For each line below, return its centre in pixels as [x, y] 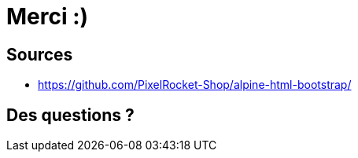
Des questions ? [70, 115]
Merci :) [48, 17]
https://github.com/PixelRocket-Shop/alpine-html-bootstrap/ [195, 85]
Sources [40, 54]
